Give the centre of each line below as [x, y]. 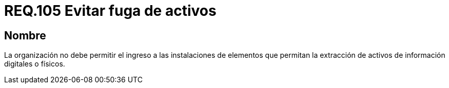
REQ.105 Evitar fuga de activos [110, 11]
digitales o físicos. [35, 64]
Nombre [25, 35]
